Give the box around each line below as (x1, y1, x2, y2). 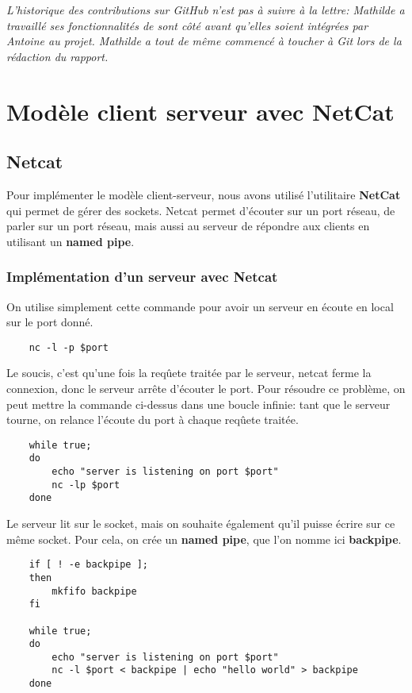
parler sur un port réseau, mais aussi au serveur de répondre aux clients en (6, 218, 370, 234)
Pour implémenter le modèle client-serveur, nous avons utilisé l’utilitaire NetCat (6, 186, 401, 202)
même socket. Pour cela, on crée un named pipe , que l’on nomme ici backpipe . (6, 530, 402, 547)
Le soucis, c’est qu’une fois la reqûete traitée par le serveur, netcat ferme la (6, 364, 372, 381)
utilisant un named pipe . (6, 233, 135, 249)
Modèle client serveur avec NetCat (6, 94, 395, 127)
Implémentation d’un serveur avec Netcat (6, 267, 278, 287)
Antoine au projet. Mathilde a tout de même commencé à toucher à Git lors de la (6, 33, 402, 49)
